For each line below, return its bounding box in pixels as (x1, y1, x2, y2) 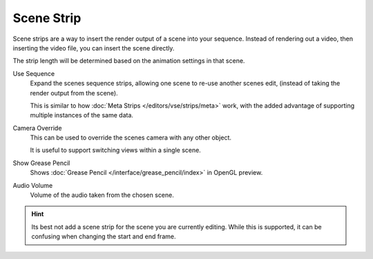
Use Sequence (12, 69, 55, 77)
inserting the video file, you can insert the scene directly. (12, 44, 175, 52)
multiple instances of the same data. (30, 111, 134, 119)
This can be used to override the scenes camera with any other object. (30, 133, 231, 142)
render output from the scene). (30, 88, 118, 97)
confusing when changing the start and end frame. (31, 232, 176, 241)
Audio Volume (12, 181, 53, 189)
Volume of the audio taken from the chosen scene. (30, 191, 174, 200)
